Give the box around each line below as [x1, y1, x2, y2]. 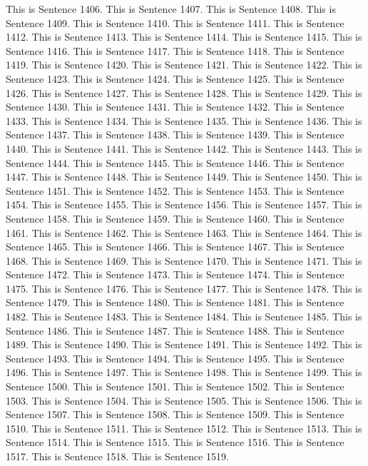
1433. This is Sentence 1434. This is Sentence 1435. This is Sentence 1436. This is [6, 113, 362, 128]
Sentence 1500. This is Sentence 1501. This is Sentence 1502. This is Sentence [6, 379, 344, 394]
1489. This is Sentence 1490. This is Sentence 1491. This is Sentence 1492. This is [6, 337, 362, 352]
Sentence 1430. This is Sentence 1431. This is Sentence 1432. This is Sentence [6, 99, 344, 114]
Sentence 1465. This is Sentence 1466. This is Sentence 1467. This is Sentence [6, 239, 344, 254]
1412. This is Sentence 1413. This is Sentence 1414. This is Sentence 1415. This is [6, 29, 362, 44]
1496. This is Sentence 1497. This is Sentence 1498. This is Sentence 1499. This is [6, 365, 362, 380]
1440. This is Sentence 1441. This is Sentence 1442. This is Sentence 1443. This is [6, 141, 362, 156]
